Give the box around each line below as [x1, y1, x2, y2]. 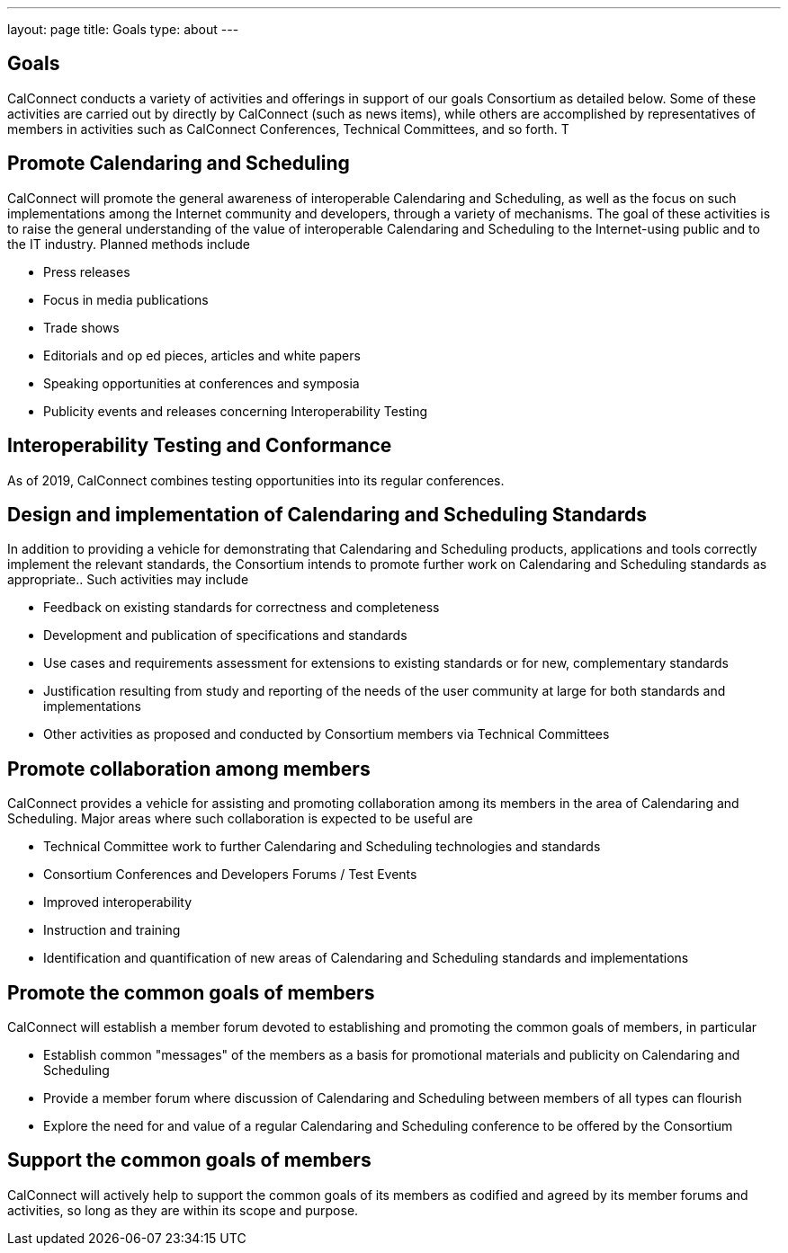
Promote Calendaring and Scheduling [7, 152, 350, 175]
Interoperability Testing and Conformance [7, 434, 392, 458]
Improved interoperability [43, 894, 193, 911]
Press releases [43, 263, 130, 280]
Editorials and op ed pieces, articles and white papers [43, 347, 361, 363]
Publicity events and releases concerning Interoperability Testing [43, 403, 428, 419]
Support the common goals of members [7, 1149, 372, 1172]
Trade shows [43, 319, 120, 335]
